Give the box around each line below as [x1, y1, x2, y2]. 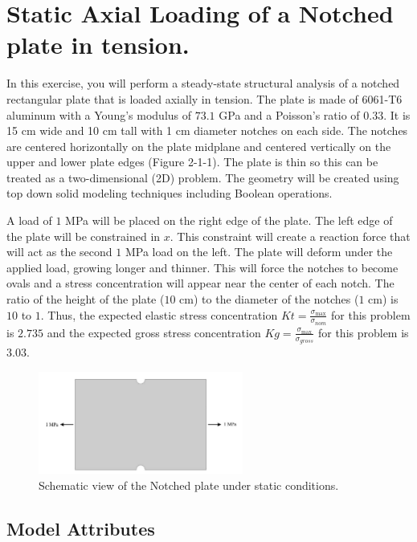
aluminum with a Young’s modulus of [6, 106, 192, 123]
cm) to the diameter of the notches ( [179, 291, 359, 308]
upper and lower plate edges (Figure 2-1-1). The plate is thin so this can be [6, 153, 378, 170]
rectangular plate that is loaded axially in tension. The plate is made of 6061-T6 [6, 90, 403, 107]
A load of [6, 212, 52, 229]
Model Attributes [6, 516, 155, 540]
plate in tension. [6, 28, 190, 61]
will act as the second [6, 243, 112, 260]
